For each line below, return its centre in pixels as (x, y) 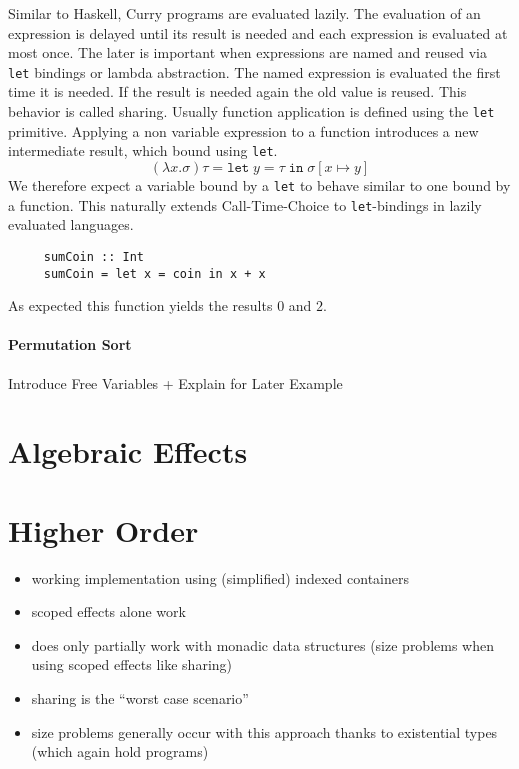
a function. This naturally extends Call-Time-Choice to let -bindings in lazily (245, 204)
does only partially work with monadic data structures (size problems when (262, 644)
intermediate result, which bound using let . (143, 150)
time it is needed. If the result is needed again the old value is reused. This (237, 91)
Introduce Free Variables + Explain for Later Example (175, 382)
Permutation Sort (70, 344)
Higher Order (103, 529)
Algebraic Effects (128, 451)
